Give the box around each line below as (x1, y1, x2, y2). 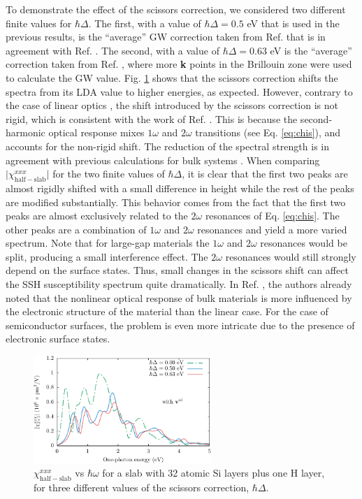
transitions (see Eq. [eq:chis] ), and (195, 125, 341, 140)
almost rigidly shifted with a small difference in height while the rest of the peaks (6, 180, 354, 195)
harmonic (6, 125, 45, 140)
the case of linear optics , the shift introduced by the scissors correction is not (6, 98, 339, 113)
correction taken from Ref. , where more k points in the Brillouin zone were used (6, 57, 352, 71)
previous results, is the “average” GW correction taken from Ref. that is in (6, 29, 326, 44)
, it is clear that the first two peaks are (182, 166, 348, 181)
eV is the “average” (270, 43, 352, 57)
